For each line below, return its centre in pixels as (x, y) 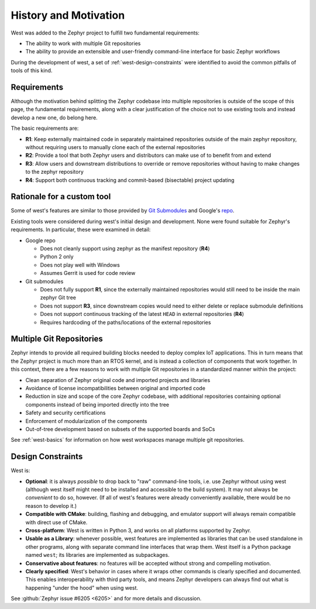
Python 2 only (57, 257)
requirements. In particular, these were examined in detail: (81, 230)
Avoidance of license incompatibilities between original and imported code (116, 388)
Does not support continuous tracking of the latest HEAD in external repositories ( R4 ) (142, 314)
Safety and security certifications (66, 413)
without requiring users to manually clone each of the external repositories (115, 147)
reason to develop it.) (51, 505)
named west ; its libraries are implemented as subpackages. (97, 555)
